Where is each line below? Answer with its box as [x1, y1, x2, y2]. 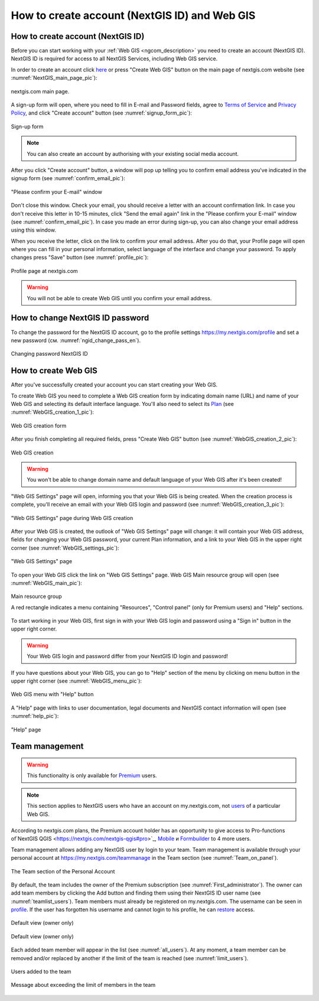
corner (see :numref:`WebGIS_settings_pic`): [11, 544, 119, 551]
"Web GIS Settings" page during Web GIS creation [11, 514, 134, 521]
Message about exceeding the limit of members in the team [11, 981, 156, 989]
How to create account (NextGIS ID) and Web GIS [11, 9, 256, 22]
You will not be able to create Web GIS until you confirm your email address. [27, 294, 212, 301]
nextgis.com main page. [11, 87, 70, 95]
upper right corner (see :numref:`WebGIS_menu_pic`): [11, 677, 142, 685]
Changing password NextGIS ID [11, 350, 88, 357]
